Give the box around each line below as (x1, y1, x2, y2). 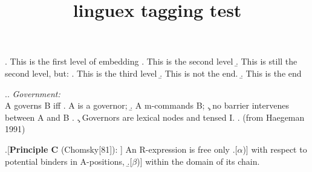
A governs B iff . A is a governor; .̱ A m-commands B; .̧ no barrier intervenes (5, 99, 289, 112)
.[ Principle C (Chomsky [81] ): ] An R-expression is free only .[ (5, 142, 238, 155)
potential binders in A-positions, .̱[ (5, 154, 132, 167)
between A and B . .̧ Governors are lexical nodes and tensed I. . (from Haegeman (5, 110, 305, 123)
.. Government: (5, 87, 60, 100)
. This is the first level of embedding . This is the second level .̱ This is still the (5, 55, 297, 68)
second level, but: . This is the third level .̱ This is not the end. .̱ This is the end (5, 66, 302, 79)
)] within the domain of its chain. (137, 154, 260, 167)
